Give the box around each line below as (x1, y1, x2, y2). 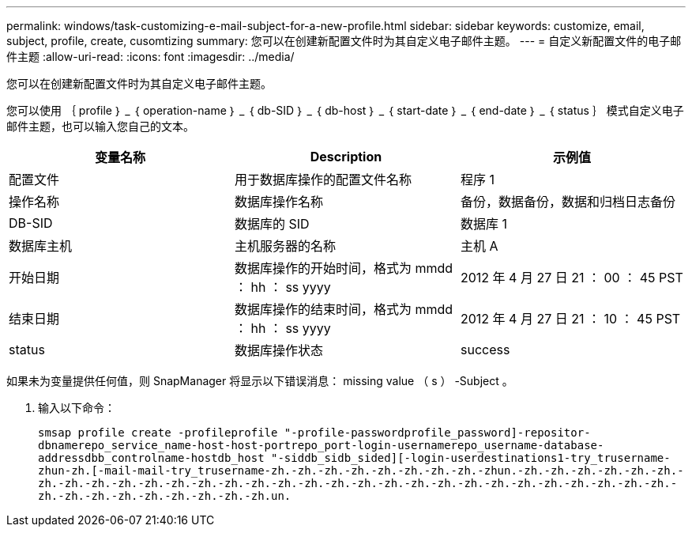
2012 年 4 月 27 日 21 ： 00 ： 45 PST (460, 270, 683, 285)
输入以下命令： (38, 401, 115, 414)
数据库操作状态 (234, 342, 323, 358)
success (460, 342, 510, 357)
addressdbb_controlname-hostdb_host (38, 452, 265, 464)
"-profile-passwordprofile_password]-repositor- (284, 426, 591, 439)
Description (310, 149, 382, 164)
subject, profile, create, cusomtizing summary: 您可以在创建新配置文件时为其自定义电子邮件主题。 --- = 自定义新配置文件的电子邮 (6, 34, 682, 47)
